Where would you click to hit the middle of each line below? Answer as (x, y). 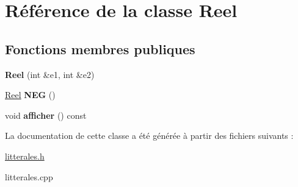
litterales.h (25, 156)
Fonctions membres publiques (100, 48)
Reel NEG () (30, 95)
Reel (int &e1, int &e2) (50, 74)
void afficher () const (46, 115)
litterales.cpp (29, 176)
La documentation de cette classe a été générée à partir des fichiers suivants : (149, 136)
